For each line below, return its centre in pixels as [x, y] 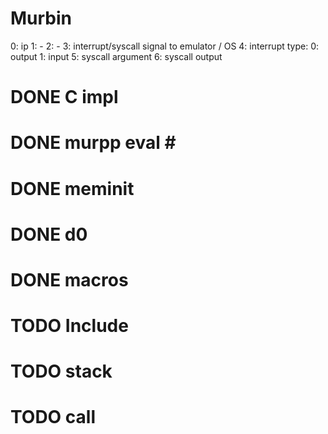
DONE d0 [49, 234]
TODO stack [61, 371]
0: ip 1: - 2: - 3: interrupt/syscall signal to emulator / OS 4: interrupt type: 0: [165, 46]
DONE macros [69, 279]
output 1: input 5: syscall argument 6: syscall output [116, 56]
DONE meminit [72, 188]
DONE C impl [64, 97]
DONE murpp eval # [93, 143]
